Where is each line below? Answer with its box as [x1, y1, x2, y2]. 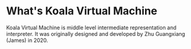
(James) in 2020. [6, 36, 48, 44]
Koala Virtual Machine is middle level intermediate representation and [6, 24, 177, 31]
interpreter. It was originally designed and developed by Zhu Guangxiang [6, 30, 186, 37]
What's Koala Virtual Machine [6, 4, 158, 18]
